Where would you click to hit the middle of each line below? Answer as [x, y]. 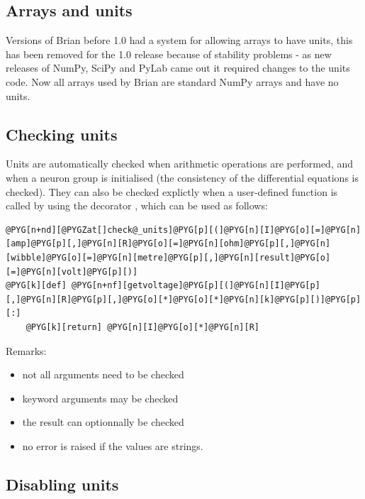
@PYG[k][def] [36, 286]
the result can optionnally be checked [103, 422]
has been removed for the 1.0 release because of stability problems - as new [169, 54]
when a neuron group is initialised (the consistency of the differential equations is [182, 177]
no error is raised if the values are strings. [113, 445]
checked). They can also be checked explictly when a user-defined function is [172, 191]
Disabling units [62, 484]
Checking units [62, 134]
